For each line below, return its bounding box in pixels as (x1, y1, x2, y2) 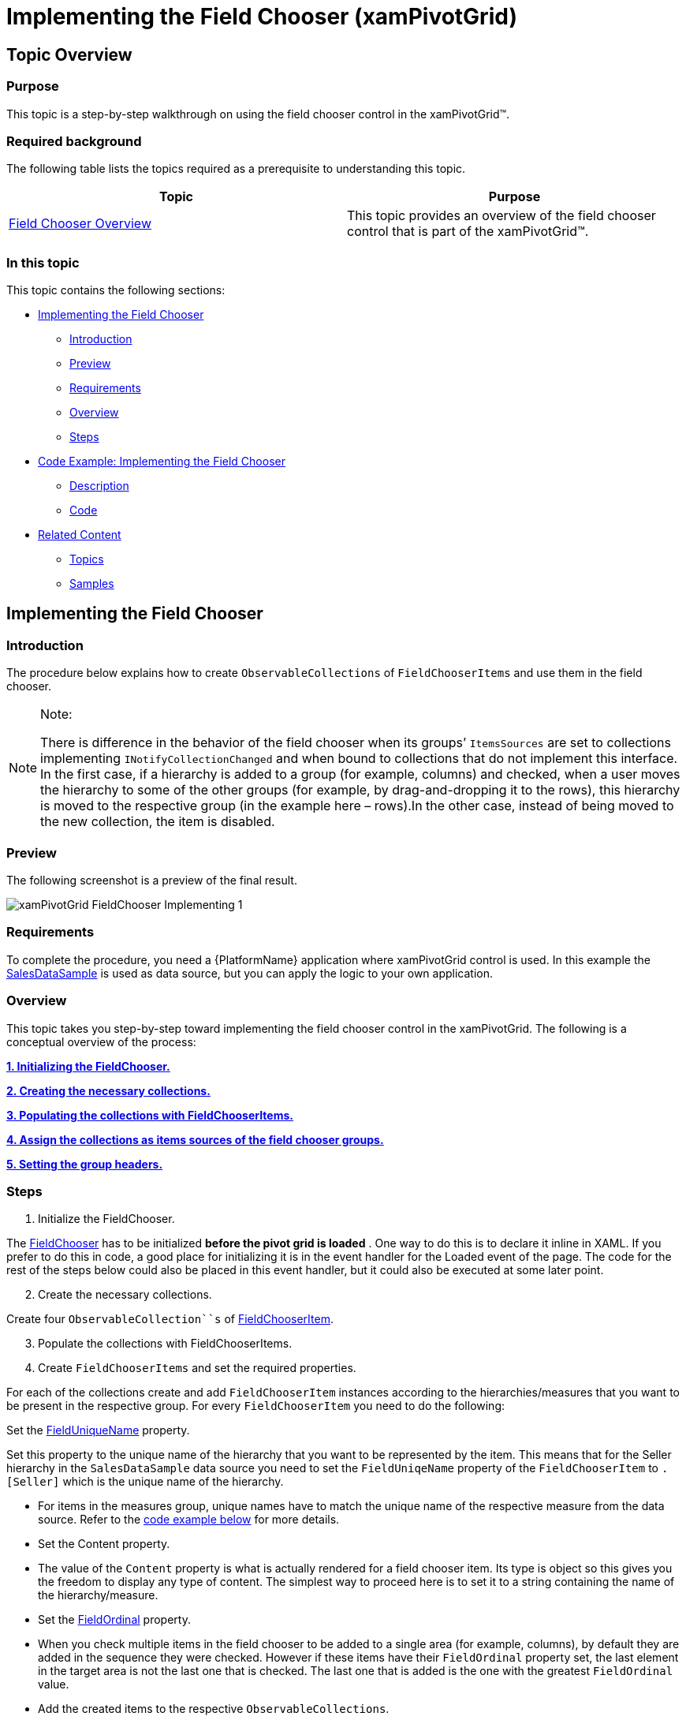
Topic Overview (6, 44, 132, 65)
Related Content (38, 528, 121, 542)
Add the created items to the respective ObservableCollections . (38, 1702, 390, 1716)
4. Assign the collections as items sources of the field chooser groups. (6, 1132, 384, 1146)
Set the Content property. (38, 1537, 170, 1551)
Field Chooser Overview (9, 215, 151, 232)
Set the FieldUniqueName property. (6, 1423, 190, 1438)
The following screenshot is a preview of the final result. (6, 873, 297, 888)
